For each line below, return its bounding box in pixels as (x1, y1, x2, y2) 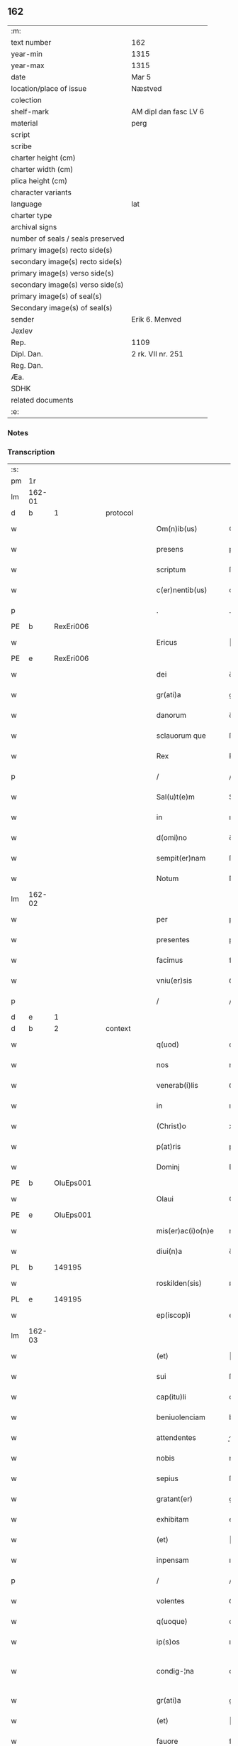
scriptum (156, 564, 186, 574)
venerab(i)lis (156, 1081, 198, 1091)
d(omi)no (156, 833, 188, 843)
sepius (156, 1473, 178, 1483)
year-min (11, 49, 42, 59)
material (11, 118, 38, 128)
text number (11, 37, 52, 47)
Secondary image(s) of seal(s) (11, 302, 113, 312)
